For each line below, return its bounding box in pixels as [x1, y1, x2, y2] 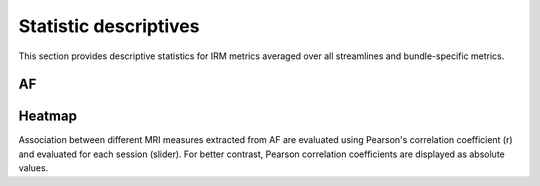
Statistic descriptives [18, 15, 200, 37]
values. [18, 162, 49, 174]
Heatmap [18, 108, 77, 125]
